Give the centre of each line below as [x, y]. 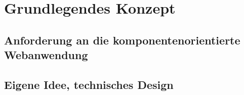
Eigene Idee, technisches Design [89, 84]
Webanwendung [46, 55]
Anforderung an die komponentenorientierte [122, 40]
